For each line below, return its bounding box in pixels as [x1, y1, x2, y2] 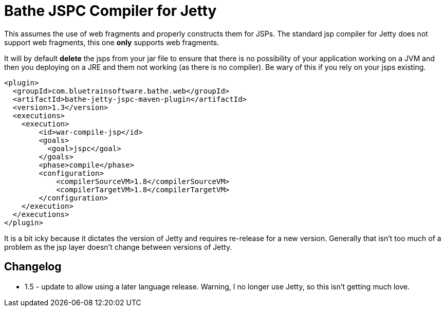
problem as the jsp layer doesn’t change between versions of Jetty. [4, 242, 232, 251]
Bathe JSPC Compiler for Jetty [4, 2, 217, 20]
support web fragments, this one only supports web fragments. [4, 38, 219, 47]
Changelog [4, 260, 62, 273]
